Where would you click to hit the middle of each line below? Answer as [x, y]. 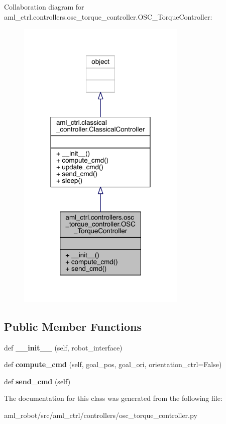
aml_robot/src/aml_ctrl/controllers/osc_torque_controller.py [101, 415]
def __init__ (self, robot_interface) [63, 347]
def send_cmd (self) [37, 381]
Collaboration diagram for [44, 7]
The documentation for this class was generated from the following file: [113, 398]
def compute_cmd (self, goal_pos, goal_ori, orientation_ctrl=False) [113, 364]
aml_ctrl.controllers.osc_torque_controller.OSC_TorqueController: [108, 16]
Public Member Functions [73, 326]
